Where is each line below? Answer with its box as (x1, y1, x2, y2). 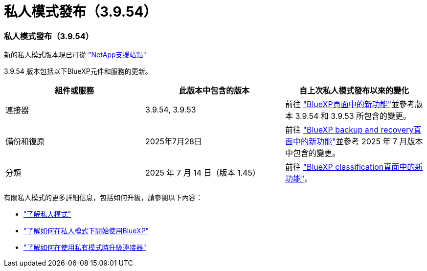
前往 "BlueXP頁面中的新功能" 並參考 (285, 99, 415, 110)
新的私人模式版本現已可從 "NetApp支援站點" (4, 50, 147, 59)
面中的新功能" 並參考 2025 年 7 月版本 (285, 136, 423, 147)
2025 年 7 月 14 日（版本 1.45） (145, 168, 260, 178)
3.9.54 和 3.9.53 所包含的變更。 (295, 111, 411, 121)
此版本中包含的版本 (179, 86, 249, 96)
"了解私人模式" (23, 210, 71, 219)
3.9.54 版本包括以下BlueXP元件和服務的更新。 (4, 67, 152, 76)
